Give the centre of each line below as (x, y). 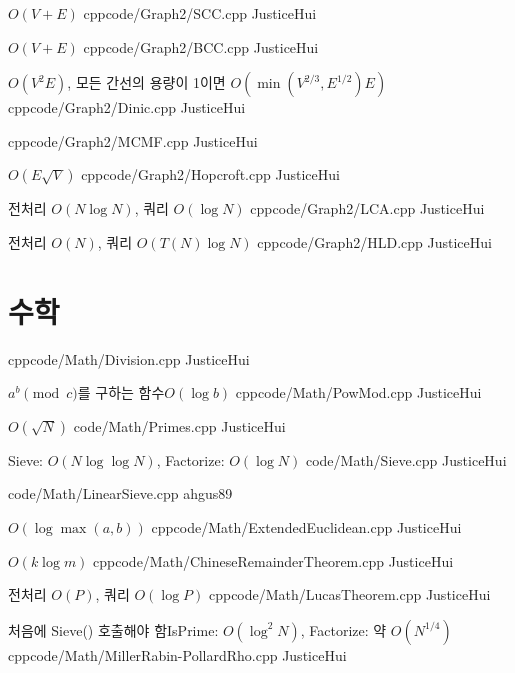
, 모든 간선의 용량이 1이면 (146, 82)
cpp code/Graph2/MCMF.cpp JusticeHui (133, 140)
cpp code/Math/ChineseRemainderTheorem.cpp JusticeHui (273, 560)
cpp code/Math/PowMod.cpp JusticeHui (358, 392)
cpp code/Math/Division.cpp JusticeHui (129, 358)
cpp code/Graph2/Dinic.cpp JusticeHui (127, 107)
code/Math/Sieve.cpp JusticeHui (406, 459)
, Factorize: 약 (343, 629)
